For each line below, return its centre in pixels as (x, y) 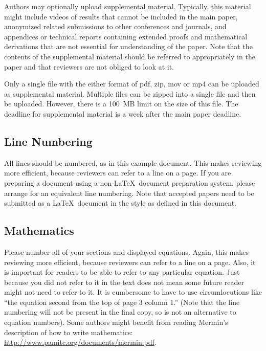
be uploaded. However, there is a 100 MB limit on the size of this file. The (121, 104)
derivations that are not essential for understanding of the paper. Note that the (128, 46)
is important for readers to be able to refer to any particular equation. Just (122, 272)
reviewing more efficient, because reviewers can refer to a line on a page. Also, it (130, 262)
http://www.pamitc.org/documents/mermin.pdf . (80, 342)
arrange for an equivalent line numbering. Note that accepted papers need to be (129, 193)
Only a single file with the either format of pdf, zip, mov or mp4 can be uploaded (132, 84)
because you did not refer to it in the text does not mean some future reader (124, 282)
